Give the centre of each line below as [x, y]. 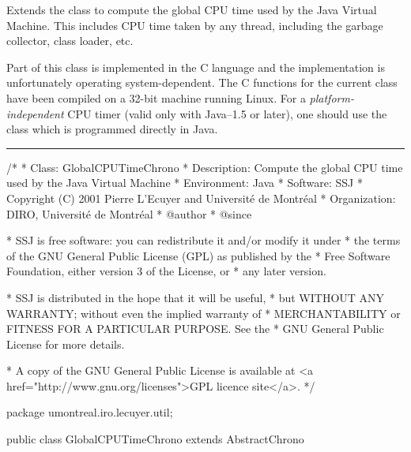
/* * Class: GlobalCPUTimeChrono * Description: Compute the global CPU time [205, 167]
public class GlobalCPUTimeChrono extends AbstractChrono [155, 439]
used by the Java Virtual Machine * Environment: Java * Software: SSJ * [185, 183]
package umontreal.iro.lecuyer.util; [90, 412]
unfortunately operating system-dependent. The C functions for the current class [202, 82]
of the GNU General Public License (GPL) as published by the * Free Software [198, 255]
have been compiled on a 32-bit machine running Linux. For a [156, 97]
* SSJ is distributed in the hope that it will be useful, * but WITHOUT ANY [196, 297]
